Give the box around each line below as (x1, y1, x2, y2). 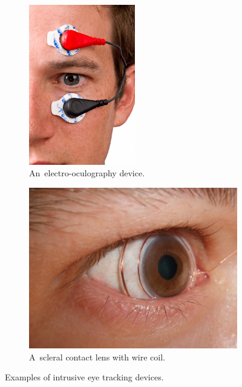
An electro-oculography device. (29, 167, 145, 179)
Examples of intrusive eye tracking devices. (5, 371, 164, 383)
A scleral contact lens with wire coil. (29, 350, 165, 363)
